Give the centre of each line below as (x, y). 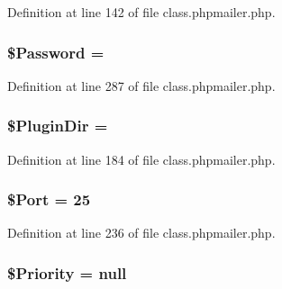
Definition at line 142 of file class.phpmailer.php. (141, 12)
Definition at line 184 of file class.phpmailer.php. (141, 159)
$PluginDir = (58, 126)
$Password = (56, 52)
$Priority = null (67, 272)
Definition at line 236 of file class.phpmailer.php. (141, 233)
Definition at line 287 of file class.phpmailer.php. (141, 85)
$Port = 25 (49, 199)
